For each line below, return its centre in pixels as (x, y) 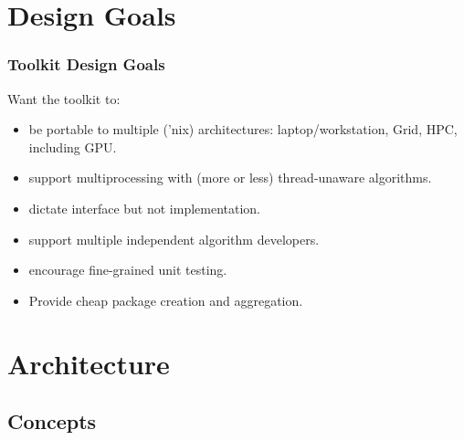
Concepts (52, 421)
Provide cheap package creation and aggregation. (166, 300)
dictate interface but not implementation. (145, 208)
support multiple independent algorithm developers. (174, 239)
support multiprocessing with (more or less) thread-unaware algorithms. (230, 178)
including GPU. (73, 147)
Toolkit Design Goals (86, 64)
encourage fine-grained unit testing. (128, 270)
